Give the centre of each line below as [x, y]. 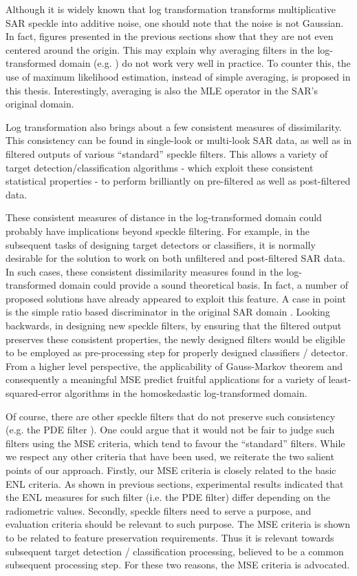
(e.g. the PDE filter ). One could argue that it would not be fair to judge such [170, 430]
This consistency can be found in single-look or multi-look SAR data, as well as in [179, 140]
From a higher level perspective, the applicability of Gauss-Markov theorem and [174, 366]
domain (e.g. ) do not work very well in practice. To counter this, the [205, 63]
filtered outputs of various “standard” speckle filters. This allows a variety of [167, 153]
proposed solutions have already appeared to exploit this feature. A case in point [176, 298]
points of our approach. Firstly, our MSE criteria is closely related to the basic [171, 470]
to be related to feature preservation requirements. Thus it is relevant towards [170, 537]
